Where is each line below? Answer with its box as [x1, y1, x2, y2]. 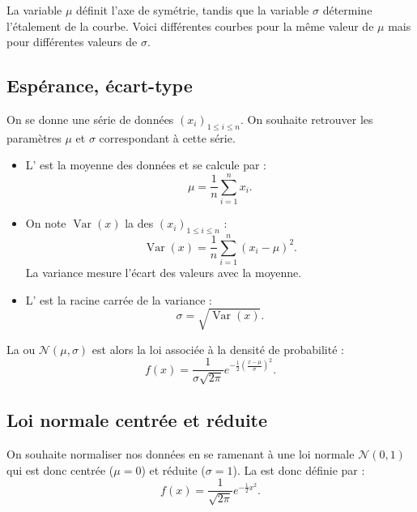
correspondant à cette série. [99, 129, 236, 146]
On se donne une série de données [6, 110, 174, 127]
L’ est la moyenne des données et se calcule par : [25, 156, 266, 173]
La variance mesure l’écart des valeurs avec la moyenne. [25, 264, 302, 281]
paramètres [6, 129, 62, 146]
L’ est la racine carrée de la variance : [25, 291, 213, 308]
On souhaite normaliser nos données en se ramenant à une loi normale [6, 446, 355, 462]
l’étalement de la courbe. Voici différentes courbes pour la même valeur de [6, 17, 374, 34]
